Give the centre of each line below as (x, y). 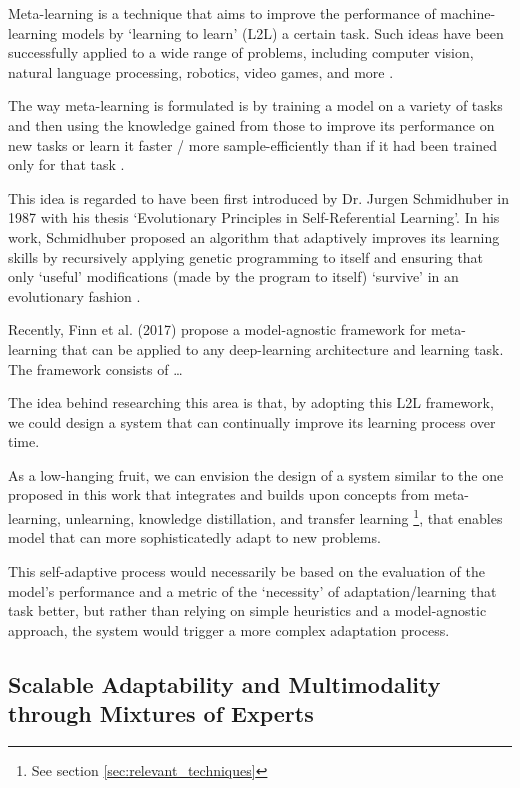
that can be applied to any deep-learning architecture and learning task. (282, 348)
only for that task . (66, 164)
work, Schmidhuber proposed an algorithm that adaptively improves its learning (254, 236)
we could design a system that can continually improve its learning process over (252, 421)
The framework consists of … (95, 368)
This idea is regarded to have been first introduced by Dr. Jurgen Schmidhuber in (259, 197)
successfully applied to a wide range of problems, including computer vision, (241, 52)
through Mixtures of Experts (161, 713)
